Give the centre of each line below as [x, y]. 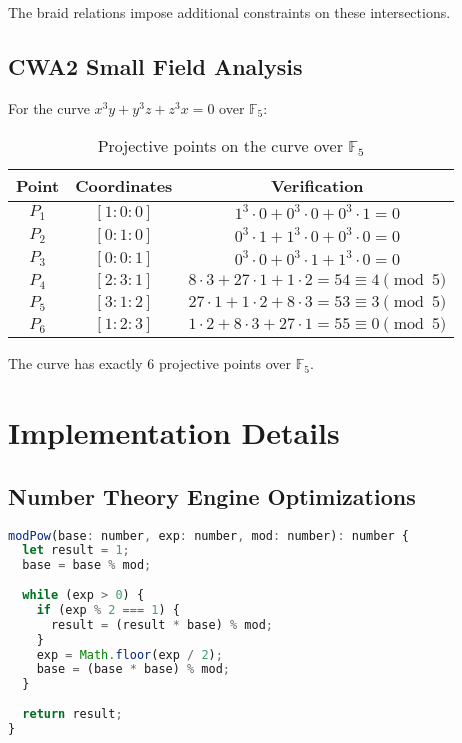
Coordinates [124, 186]
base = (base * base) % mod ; [133, 669]
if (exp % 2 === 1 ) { [108, 609]
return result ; [72, 714]
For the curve [49, 107]
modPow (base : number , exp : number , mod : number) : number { [209, 535]
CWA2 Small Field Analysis [155, 65]
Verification [317, 186]
